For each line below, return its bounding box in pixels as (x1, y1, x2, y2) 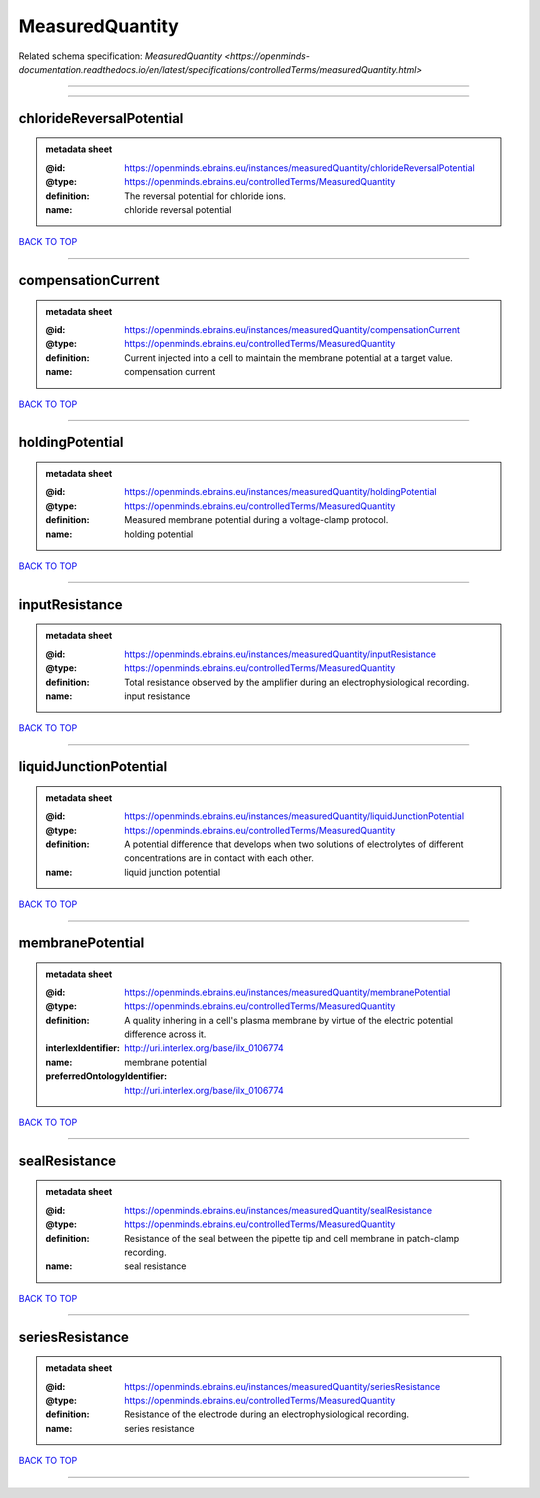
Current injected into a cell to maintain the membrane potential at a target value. (124, 351, 454, 364)
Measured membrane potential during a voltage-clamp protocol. (124, 514, 389, 526)
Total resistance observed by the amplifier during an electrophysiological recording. (124, 676, 470, 688)
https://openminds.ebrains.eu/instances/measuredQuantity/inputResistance (124, 648, 437, 660)
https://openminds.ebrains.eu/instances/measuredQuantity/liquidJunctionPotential (124, 810, 465, 822)
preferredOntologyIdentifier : (45, 1070, 168, 1082)
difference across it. (124, 1028, 207, 1040)
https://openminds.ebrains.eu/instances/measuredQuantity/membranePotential (124, 986, 451, 998)
